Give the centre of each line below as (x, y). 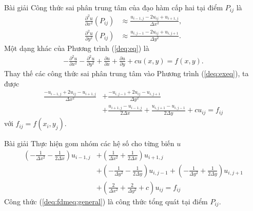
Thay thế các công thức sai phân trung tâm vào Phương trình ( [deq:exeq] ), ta (126, 73)
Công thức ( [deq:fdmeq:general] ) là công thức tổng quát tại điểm (106, 201)
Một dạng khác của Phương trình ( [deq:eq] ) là (77, 48)
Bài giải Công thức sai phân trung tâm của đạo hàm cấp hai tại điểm (114, 7)
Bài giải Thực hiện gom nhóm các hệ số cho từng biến (89, 143)
